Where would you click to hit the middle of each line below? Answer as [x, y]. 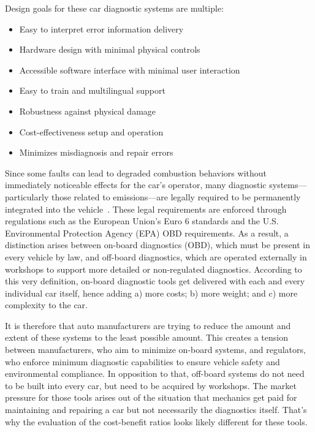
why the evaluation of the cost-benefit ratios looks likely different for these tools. [156, 421]
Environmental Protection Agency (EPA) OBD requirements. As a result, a [147, 233]
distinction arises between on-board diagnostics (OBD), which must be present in [158, 245]
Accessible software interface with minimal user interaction [130, 70]
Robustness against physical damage [88, 111]
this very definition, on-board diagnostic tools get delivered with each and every [155, 281]
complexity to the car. [46, 305]
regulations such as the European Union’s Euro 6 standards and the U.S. [142, 221]
